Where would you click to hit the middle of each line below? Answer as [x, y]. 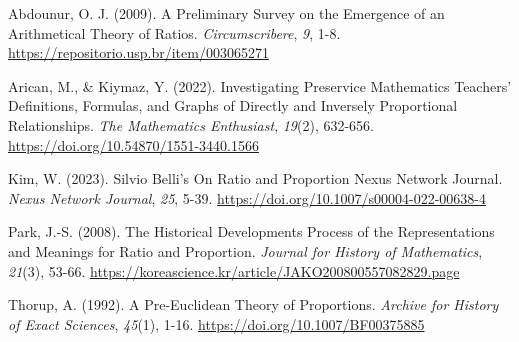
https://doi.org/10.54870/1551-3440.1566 [133, 144]
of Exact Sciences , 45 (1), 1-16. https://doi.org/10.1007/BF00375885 [216, 323]
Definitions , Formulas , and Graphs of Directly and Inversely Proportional [233, 105]
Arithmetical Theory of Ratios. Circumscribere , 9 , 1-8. [174, 32]
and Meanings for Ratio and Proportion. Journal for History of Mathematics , [245, 250]
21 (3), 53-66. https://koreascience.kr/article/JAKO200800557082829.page [234, 270]
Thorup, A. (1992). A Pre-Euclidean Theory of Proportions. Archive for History [253, 304]
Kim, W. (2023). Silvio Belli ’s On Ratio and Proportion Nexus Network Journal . [255, 178]
